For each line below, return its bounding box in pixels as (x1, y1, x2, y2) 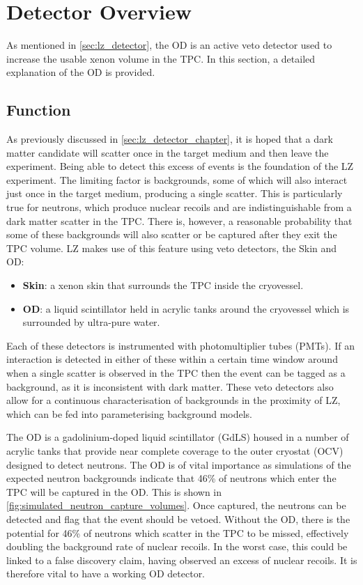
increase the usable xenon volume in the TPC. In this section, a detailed (6, 51, 316, 65)
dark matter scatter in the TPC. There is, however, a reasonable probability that (6, 213, 353, 228)
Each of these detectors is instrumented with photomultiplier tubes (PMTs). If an (6, 338, 355, 352)
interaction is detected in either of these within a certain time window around (6, 352, 338, 366)
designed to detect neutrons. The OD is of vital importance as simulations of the (6, 457, 351, 471)
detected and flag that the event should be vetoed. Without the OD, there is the (6, 511, 350, 526)
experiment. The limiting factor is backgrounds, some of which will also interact (6, 172, 348, 187)
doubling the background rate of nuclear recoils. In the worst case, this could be (6, 539, 348, 554)
